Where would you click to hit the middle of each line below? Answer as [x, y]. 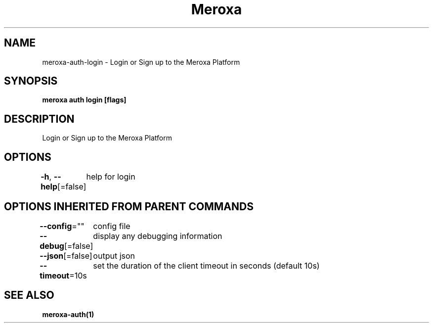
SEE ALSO [29, 295]
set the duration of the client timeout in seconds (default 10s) [206, 265]
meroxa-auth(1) [68, 314]
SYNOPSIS [31, 81]
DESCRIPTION [39, 119]
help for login [111, 177]
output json [114, 256]
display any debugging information [158, 236]
